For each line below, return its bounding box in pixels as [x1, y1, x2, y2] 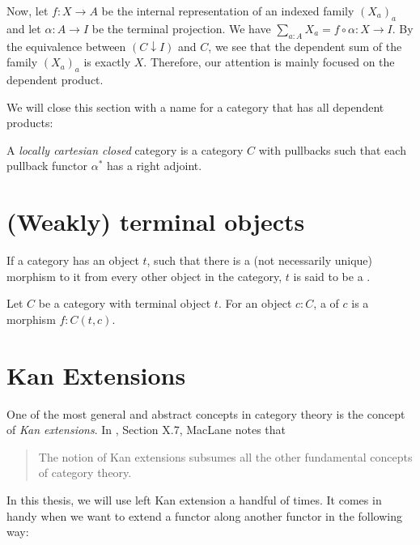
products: [6, 114, 53, 131]
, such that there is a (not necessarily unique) [146, 252, 372, 269]
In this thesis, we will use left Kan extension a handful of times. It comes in [6, 491, 382, 508]
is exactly [83, 53, 131, 70]
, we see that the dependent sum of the [208, 37, 402, 54]
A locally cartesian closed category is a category [6, 141, 244, 158]
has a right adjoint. [107, 157, 202, 174]
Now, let [6, 2, 49, 19]
